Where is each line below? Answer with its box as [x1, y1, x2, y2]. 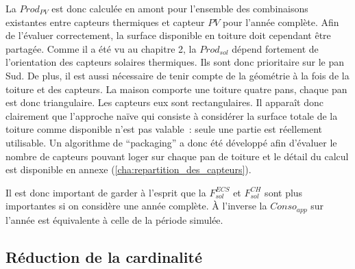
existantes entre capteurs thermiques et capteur [5, 14, 205, 29]
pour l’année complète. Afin [223, 14, 339, 29]
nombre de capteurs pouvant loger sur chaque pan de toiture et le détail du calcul [5, 149, 349, 163]
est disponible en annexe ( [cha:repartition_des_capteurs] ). [5, 162, 252, 177]
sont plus [265, 185, 303, 199]
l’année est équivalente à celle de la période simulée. [5, 212, 223, 227]
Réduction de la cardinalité [5, 246, 202, 267]
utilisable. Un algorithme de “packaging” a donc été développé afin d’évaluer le [5, 135, 337, 149]
